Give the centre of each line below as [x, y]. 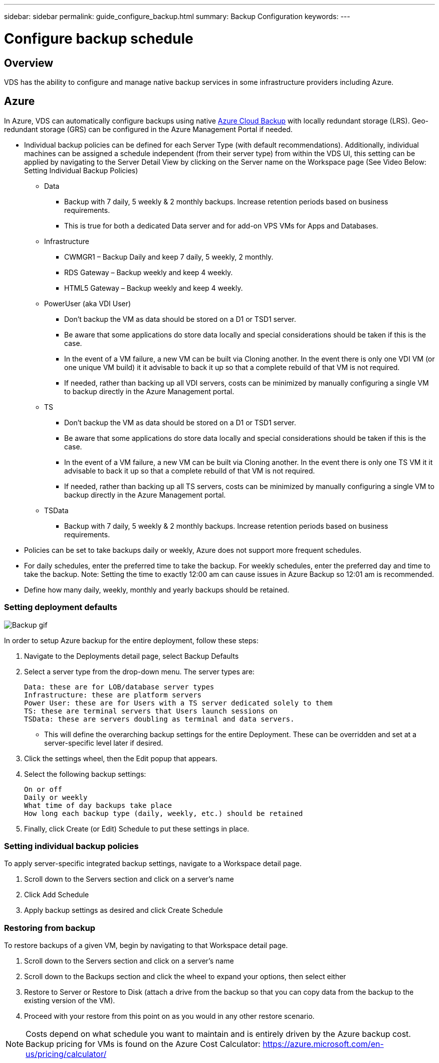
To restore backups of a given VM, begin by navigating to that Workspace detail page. [146, 946]
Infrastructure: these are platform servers [113, 695]
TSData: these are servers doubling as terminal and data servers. [159, 719]
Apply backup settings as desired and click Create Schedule [124, 910]
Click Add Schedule [57, 895]
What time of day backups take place [98, 805]
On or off [43, 789]
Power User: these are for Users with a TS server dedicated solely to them [178, 703]
